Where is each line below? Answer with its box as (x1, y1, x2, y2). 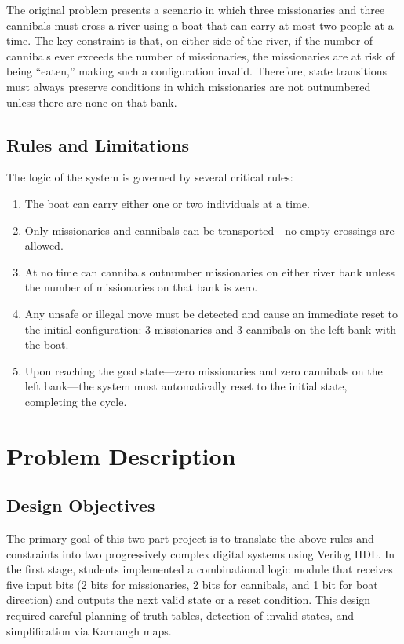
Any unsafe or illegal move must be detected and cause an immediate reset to (24, 305, 398, 321)
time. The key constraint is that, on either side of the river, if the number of (6, 32, 373, 49)
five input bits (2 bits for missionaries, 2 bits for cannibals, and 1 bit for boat (6, 576, 378, 592)
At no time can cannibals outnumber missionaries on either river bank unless (24, 263, 395, 280)
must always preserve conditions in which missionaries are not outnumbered (6, 78, 371, 94)
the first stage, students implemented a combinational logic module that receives (6, 561, 393, 577)
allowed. (24, 237, 64, 254)
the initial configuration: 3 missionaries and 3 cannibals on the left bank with (24, 320, 397, 337)
